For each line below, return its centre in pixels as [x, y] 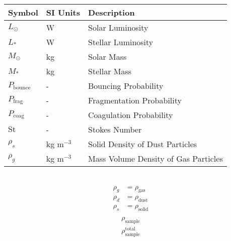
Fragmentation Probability [135, 100]
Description [111, 12]
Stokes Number [115, 129]
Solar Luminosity [118, 27]
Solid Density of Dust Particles [143, 144]
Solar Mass [107, 56]
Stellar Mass [110, 71]
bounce [22, 87]
